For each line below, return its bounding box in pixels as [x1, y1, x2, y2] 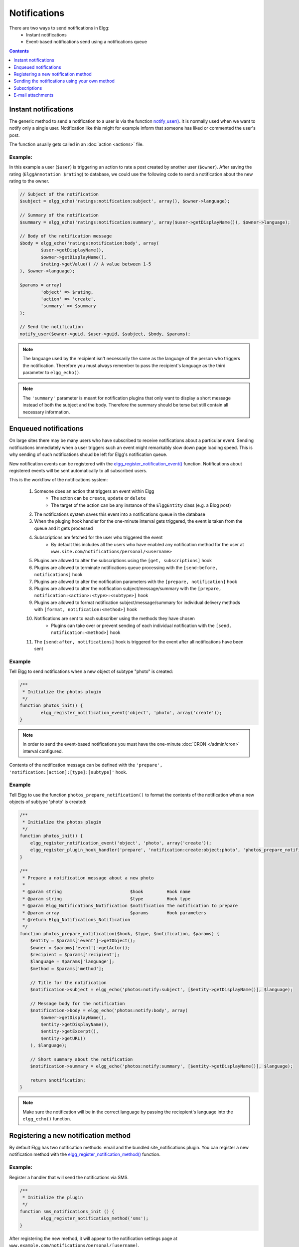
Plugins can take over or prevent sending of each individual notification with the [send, [51, 623, 232, 628]
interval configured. [22, 748, 63, 754]
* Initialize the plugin [22, 1195, 83, 1200]
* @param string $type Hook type [22, 896, 191, 901]
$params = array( [19, 282, 62, 288]
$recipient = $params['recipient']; [30, 952, 120, 957]
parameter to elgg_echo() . [22, 370, 81, 376]
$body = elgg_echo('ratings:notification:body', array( [19, 240, 159, 246]
